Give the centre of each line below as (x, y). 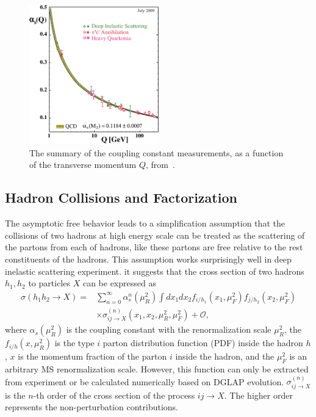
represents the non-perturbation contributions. (92, 407)
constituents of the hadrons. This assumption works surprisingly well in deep (148, 259)
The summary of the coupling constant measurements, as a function (156, 152)
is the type (74, 343)
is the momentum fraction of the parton (92, 356)
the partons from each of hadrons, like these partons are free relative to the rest (154, 247)
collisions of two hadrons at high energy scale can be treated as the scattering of (155, 235)
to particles (49, 283)
